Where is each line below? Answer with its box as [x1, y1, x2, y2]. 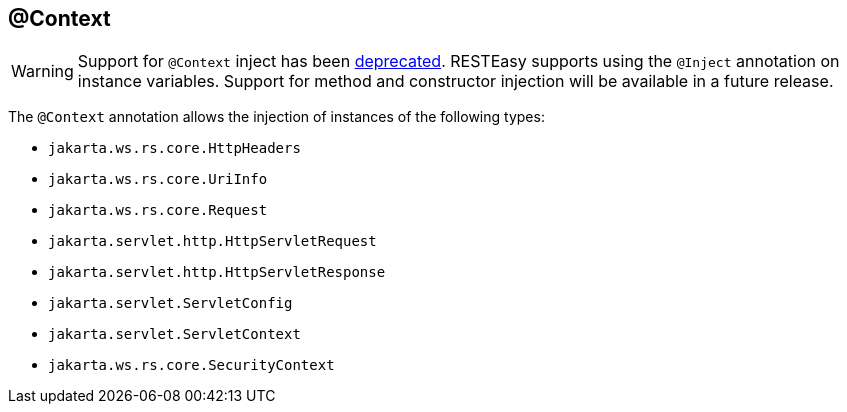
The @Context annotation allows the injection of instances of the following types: [8, 108, 545, 126]
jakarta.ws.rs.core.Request [48, 202, 268, 219]
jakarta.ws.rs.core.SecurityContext [48, 357, 335, 374]
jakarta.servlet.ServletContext [48, 326, 301, 343]
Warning [11, 61, 74, 82]
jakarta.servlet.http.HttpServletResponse [48, 264, 386, 281]
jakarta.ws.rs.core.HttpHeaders [48, 140, 301, 157]
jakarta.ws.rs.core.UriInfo [48, 171, 268, 188]
